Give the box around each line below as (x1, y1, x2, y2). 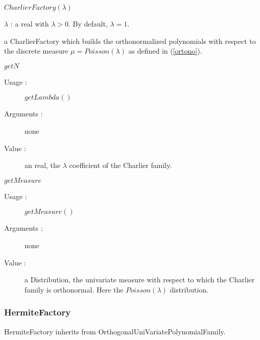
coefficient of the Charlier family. (69, 160, 172, 171)
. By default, (68, 18, 108, 29)
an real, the (25, 160, 61, 171)
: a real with (10, 18, 49, 29)
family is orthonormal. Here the (25, 284, 124, 295)
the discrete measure (4, 45, 68, 56)
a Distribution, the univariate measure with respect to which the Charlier (25, 274, 255, 285)
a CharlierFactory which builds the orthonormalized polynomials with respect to (4, 35, 256, 46)
